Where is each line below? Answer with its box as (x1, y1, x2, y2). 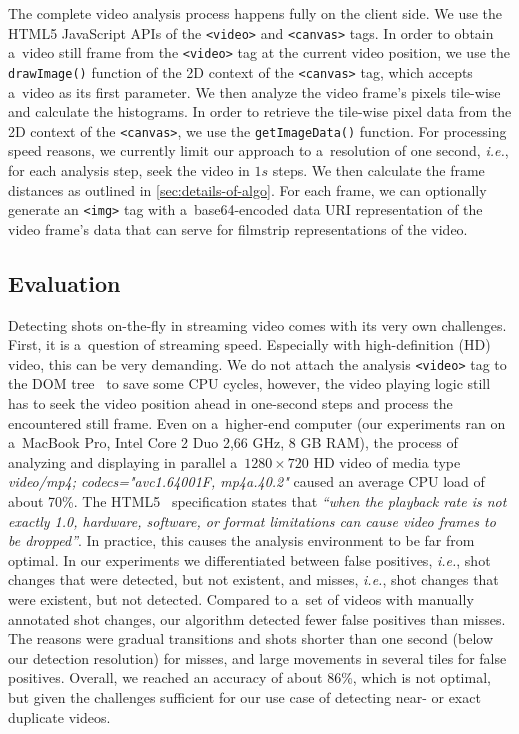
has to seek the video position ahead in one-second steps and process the (8, 393, 453, 414)
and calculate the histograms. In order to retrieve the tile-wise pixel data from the (8, 101, 512, 122)
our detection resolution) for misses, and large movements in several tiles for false (8, 647, 507, 668)
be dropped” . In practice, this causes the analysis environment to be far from (8, 530, 475, 551)
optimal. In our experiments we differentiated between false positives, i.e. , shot (8, 549, 491, 570)
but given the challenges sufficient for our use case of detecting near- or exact (8, 686, 481, 707)
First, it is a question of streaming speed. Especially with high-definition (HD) (8, 334, 491, 355)
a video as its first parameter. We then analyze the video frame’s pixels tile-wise (8, 81, 501, 102)
